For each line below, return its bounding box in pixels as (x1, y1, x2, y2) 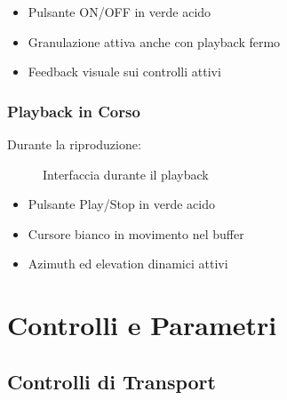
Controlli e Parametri (7, 307, 277, 343)
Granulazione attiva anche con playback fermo (28, 32, 281, 51)
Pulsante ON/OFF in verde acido (28, 3, 211, 20)
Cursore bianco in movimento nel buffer (28, 224, 244, 243)
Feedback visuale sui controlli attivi (28, 62, 221, 81)
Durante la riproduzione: (7, 135, 141, 153)
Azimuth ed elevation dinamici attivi (28, 254, 228, 273)
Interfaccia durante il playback (43, 164, 209, 183)
